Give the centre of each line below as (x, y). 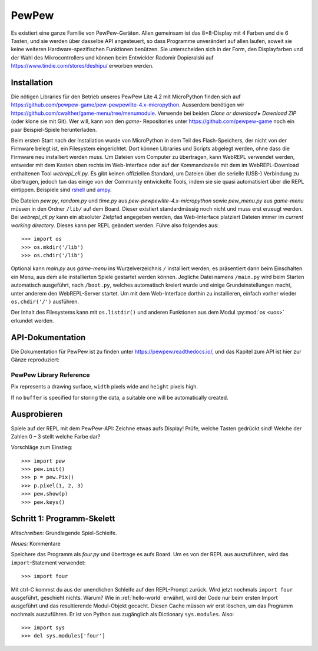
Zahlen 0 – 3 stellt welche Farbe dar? (56, 436)
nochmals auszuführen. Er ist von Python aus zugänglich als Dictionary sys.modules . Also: (122, 614)
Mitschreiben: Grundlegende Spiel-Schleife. (64, 533)
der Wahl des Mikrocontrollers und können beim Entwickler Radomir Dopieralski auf (112, 57)
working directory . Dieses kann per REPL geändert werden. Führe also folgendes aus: (115, 225)
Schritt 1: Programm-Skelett (63, 519)
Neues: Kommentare (36, 543)
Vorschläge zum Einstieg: (42, 447)
